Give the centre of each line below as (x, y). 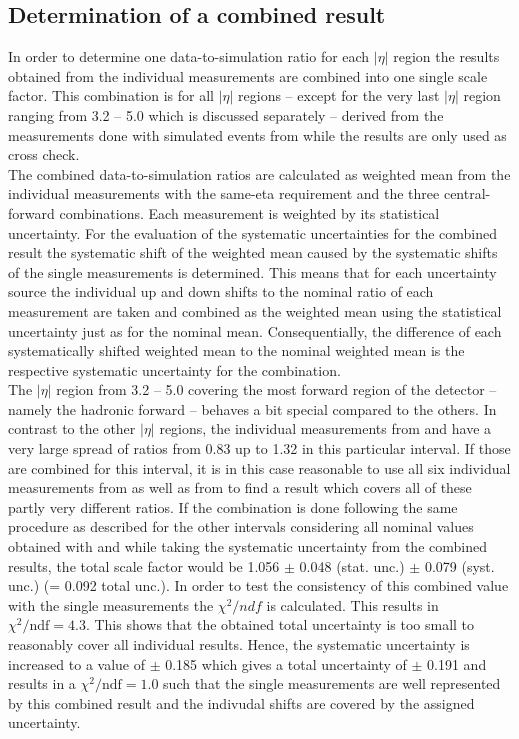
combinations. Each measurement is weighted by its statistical (249, 212)
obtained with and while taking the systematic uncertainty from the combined (247, 546)
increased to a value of (76, 663)
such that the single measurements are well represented (332, 683)
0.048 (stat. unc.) (352, 565)
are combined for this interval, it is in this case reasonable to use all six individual (259, 467)
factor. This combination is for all (111, 95)
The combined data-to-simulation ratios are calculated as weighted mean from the (259, 173)
